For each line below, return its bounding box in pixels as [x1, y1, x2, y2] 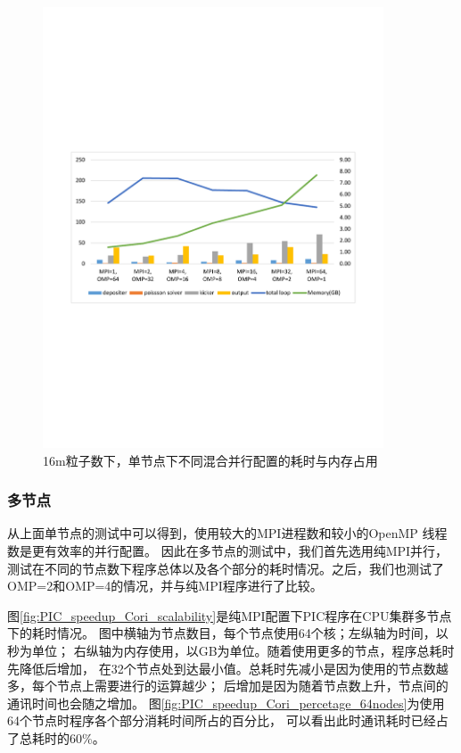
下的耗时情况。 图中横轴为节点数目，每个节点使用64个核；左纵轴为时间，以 [7, 624, 449, 642]
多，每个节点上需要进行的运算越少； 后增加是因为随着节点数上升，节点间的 [7, 676, 449, 695]
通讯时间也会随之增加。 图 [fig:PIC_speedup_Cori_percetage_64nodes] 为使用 [7, 693, 445, 712]
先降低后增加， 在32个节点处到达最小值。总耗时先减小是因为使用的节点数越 [7, 658, 449, 677]
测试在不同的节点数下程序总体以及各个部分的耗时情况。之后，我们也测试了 [7, 559, 444, 577]
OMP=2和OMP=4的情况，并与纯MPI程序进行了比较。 [7, 576, 323, 595]
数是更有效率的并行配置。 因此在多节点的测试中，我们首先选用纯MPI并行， [7, 541, 449, 559]
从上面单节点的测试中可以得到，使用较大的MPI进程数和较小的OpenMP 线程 [7, 524, 448, 542]
